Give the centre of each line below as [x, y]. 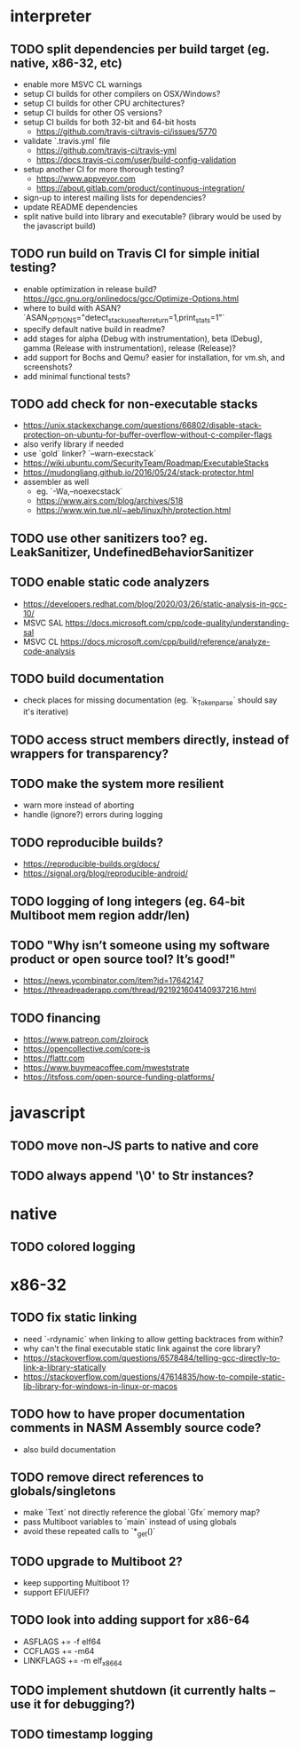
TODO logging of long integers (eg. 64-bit [128, 901]
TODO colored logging [73, 1247]
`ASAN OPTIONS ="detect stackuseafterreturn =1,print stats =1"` [124, 318]
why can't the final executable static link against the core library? [142, 1348]
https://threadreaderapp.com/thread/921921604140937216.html [139, 990]
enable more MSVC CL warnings [83, 84]
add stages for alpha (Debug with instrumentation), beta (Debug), [142, 338]
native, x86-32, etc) [67, 63]
